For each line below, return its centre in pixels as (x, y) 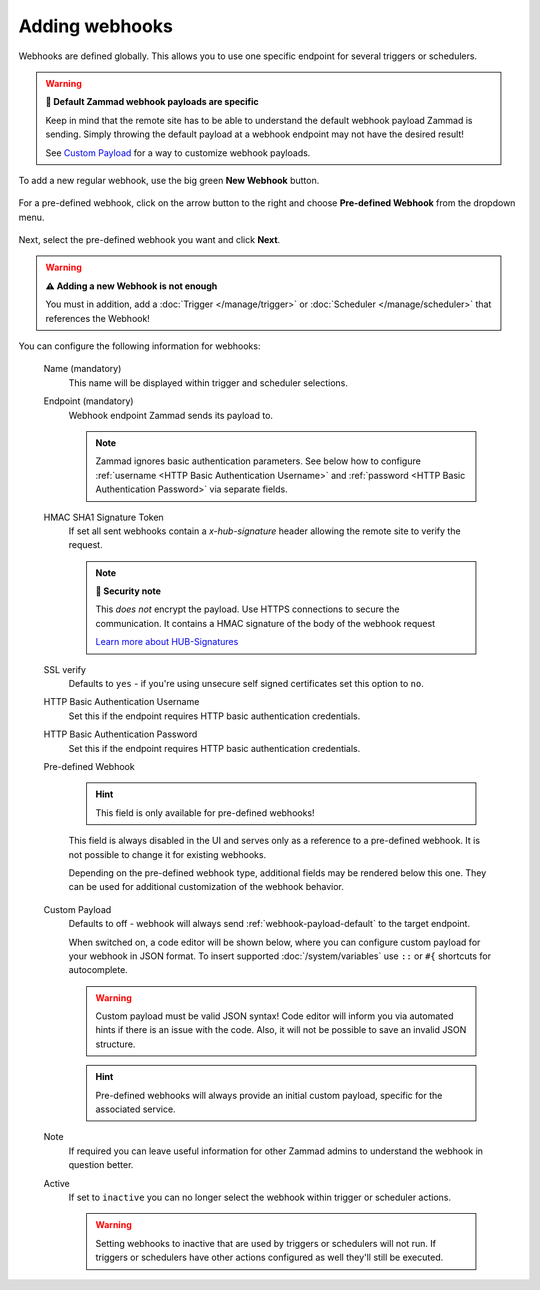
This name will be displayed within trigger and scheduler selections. (208, 382)
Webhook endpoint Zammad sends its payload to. (171, 415)
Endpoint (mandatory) (88, 401)
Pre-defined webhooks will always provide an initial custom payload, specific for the (269, 1095)
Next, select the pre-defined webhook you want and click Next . (149, 240)
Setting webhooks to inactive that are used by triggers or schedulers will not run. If (266, 1243)
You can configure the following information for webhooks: (139, 346)
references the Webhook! (97, 318)
